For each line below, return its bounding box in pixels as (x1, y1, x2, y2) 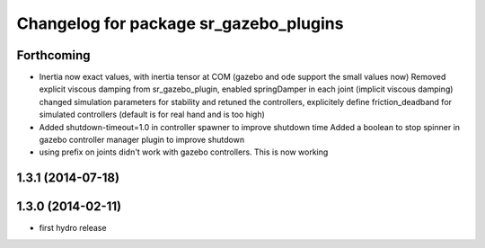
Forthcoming (16, 48, 91, 63)
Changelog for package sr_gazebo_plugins (16, 13, 344, 33)
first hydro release (39, 223, 107, 234)
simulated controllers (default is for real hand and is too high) (39, 109, 265, 120)
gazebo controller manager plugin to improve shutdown (39, 135, 245, 146)
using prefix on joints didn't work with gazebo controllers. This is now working (39, 146, 329, 157)
